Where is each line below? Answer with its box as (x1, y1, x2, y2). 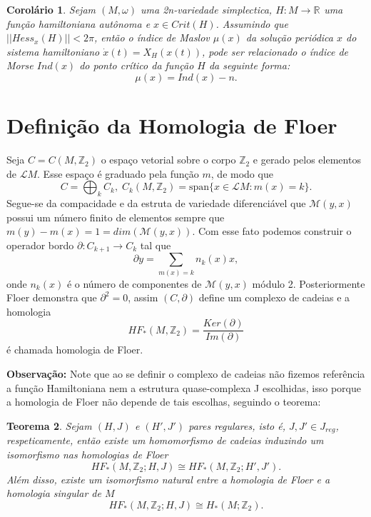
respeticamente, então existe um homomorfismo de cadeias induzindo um (6, 433, 324, 448)
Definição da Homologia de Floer (6, 111, 337, 140)
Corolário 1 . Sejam (6, 2, 96, 16)
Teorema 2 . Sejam (6, 418, 92, 433)
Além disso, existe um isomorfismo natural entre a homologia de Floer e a (6, 471, 330, 486)
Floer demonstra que (6, 290, 97, 305)
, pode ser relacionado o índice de (202, 44, 349, 59)
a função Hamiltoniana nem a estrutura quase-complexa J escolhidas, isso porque (6, 380, 361, 395)
